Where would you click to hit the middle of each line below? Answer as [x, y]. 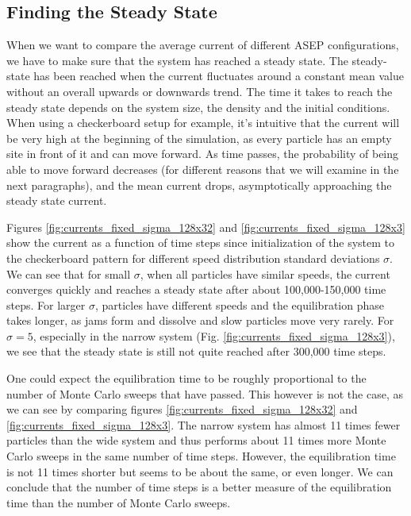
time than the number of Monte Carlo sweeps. [119, 502]
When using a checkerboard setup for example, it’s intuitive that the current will [203, 123]
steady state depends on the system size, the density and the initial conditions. [198, 107]
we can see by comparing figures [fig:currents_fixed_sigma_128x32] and [182, 409]
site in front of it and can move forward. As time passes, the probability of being [203, 154]
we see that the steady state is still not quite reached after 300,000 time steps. [196, 351]
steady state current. [57, 200]
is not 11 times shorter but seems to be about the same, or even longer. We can [200, 471]
